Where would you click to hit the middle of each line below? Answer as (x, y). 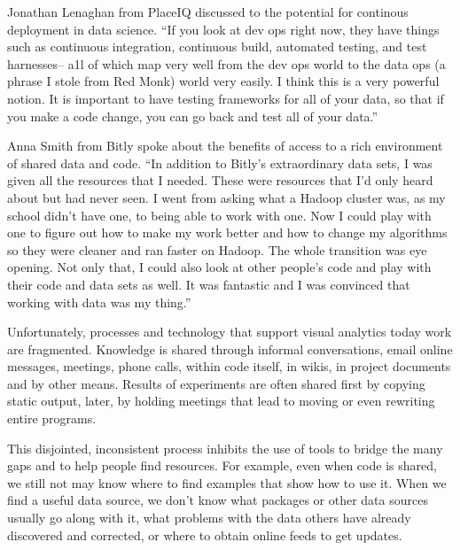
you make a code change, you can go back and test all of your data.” (193, 116)
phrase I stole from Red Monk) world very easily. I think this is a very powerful (223, 81)
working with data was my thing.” (99, 302)
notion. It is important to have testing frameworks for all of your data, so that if (226, 98)
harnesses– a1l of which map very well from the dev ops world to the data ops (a (226, 63)
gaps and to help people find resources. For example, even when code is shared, (222, 465)
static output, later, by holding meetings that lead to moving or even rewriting (221, 401)
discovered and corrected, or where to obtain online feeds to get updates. (205, 535)
